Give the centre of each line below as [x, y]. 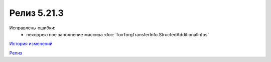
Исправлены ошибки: [32, 28]
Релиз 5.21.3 [36, 13]
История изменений [31, 44]
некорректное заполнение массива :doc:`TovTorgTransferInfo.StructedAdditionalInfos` [118, 34]
